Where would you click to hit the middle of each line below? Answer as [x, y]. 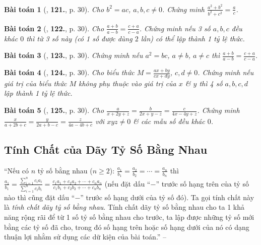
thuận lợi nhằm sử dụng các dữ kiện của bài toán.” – [85, 237]
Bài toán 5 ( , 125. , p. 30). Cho [54, 110]
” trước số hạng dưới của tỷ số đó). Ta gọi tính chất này [167, 197]
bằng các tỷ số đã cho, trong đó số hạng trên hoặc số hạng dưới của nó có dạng [127, 227]
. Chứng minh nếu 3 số [175, 28]
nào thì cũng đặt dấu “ [40, 197]
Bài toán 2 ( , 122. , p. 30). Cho [54, 28]
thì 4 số [211, 83]
